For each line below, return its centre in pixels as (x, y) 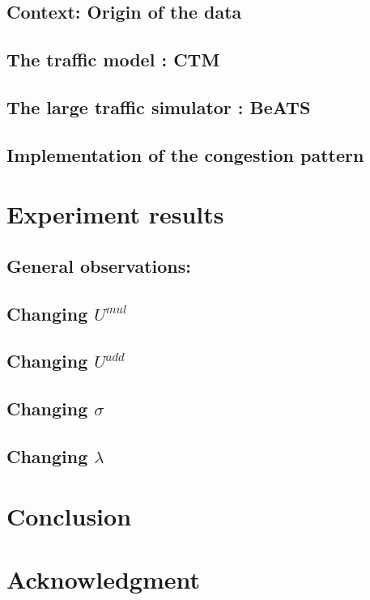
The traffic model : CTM (113, 60)
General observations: (99, 265)
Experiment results (115, 214)
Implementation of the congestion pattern (185, 154)
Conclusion (69, 515)
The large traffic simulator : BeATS (159, 106)
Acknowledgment (103, 579)
